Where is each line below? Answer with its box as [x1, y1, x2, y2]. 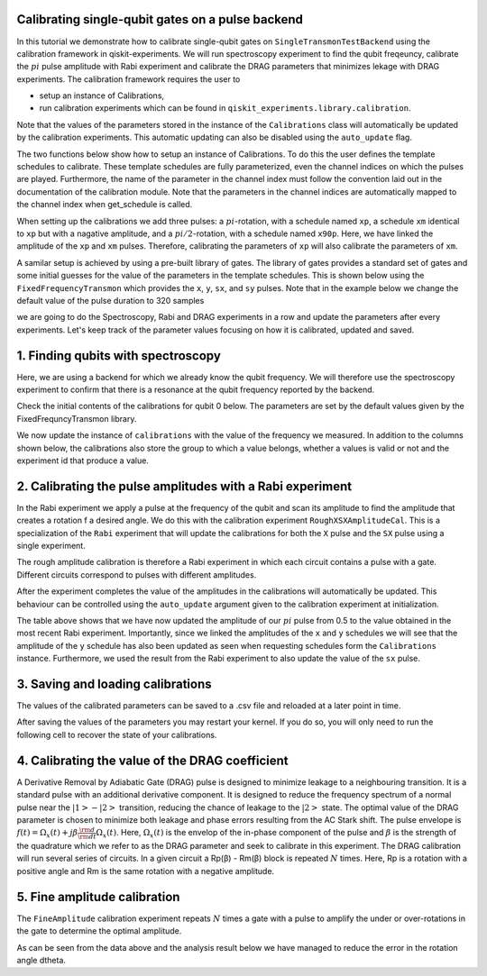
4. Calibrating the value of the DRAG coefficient [16, 753, 289, 768]
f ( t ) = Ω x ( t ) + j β [16, 827, 78, 840]
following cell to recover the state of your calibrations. [16, 729, 217, 740]
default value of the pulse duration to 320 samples [16, 295, 205, 306]
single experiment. [16, 541, 86, 552]
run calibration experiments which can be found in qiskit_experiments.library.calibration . [39, 103, 411, 114]
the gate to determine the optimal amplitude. [16, 926, 182, 936]
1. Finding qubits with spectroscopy [16, 348, 221, 363]
